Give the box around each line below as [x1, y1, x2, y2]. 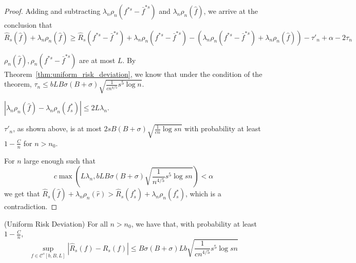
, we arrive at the [203, 6, 258, 16]
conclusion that [4, 19, 52, 30]
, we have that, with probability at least [131, 218, 257, 229]
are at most [79, 54, 116, 65]
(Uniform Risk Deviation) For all [4, 218, 108, 229]
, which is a [185, 188, 221, 199]
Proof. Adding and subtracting [4, 6, 101, 16]
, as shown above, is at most [13, 123, 102, 134]
